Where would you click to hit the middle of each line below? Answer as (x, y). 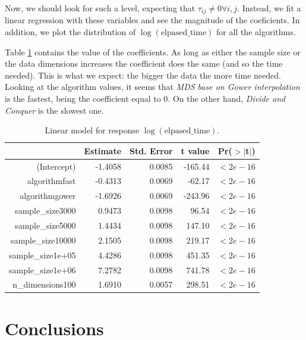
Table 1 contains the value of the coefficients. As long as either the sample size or (153, 52)
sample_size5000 (45, 225)
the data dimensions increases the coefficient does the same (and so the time (144, 63)
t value (195, 150)
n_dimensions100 (44, 284)
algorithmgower (48, 196)
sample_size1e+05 (42, 255)
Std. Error (151, 150)
